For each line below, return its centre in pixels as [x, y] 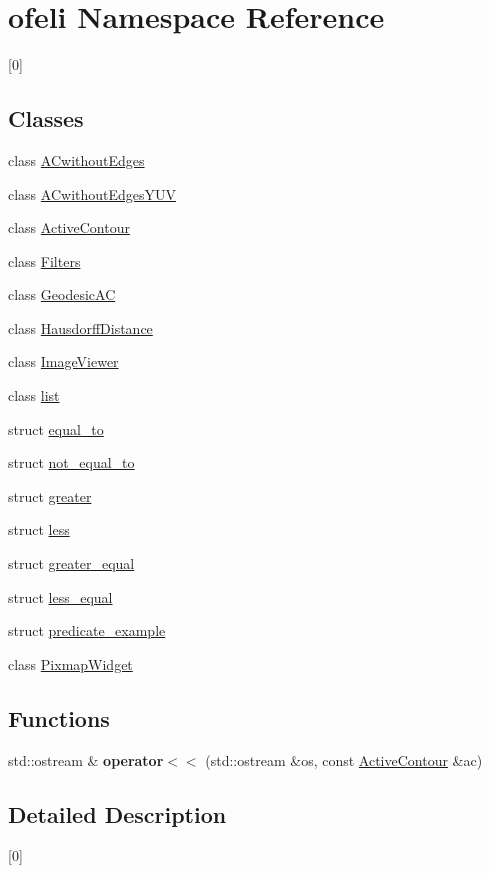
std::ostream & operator [86, 759]
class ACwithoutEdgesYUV [92, 193]
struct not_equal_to [71, 462]
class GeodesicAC [62, 294]
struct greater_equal [71, 563]
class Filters [44, 260]
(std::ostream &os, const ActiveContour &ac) [344, 759]
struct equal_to [56, 428]
